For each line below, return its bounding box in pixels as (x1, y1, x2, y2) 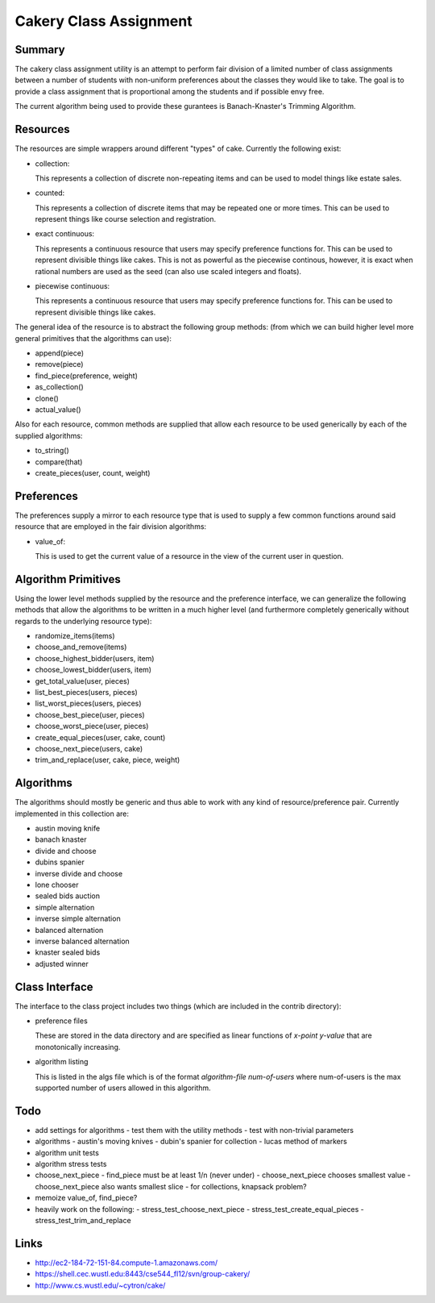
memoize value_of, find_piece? (35, 1193, 138, 1203)
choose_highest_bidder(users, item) (35, 653, 155, 663)
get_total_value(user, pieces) (35, 676, 130, 685)
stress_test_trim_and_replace (35, 1216, 132, 1226)
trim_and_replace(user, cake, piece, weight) (35, 755, 180, 765)
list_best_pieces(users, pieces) (35, 688, 139, 697)
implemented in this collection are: (14, 809, 129, 818)
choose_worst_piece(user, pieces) (35, 722, 149, 731)
